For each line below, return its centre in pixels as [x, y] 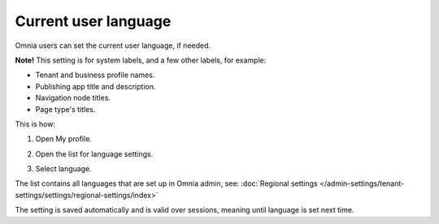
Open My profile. [64, 139]
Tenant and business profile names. [95, 75]
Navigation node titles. [73, 98]
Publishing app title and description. [96, 86]
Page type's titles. [65, 109]
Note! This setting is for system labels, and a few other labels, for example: [141, 60]
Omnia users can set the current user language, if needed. [113, 45]
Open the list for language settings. [94, 153]
